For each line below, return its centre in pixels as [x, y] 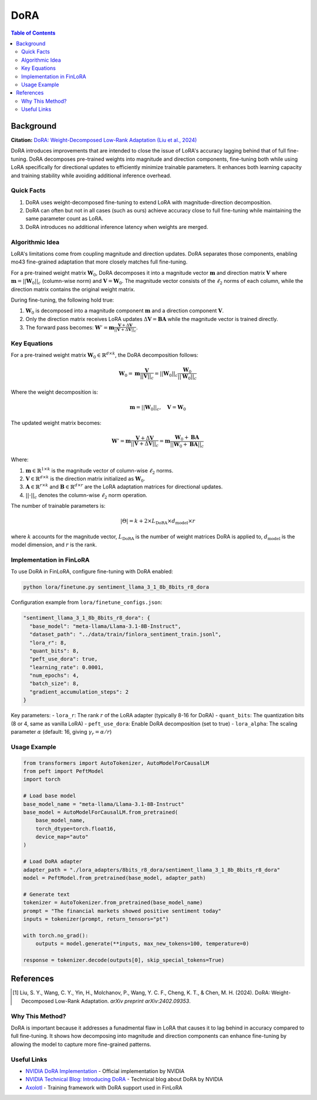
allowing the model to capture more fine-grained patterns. [81, 1044]
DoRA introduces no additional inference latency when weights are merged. [117, 227]
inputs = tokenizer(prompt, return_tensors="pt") [96, 919]
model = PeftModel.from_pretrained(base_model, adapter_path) [114, 878]
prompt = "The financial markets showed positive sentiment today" [122, 911]
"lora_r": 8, [48, 642]
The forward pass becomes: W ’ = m [70, 327]
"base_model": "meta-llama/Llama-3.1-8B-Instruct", [105, 626]
